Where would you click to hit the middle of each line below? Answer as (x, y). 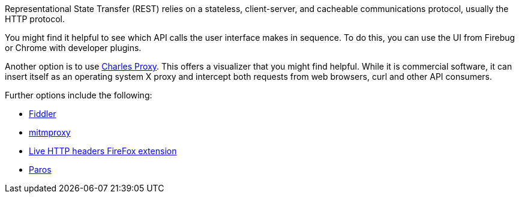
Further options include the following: (79, 95)
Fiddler (43, 114)
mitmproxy (50, 132)
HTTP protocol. (35, 19)
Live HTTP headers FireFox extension (103, 151)
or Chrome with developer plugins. (73, 48)
